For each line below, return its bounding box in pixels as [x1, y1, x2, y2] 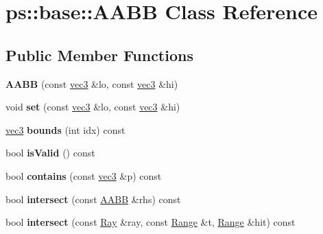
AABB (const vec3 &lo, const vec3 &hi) [5, 76, 178, 91]
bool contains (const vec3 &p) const [5, 168, 162, 183]
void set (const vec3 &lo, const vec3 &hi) [5, 100, 180, 114]
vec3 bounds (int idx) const [5, 122, 125, 137]
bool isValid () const [5, 145, 95, 160]
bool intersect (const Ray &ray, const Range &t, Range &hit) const [5, 215, 296, 229]
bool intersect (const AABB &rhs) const [5, 191, 181, 206]
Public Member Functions [5, 44, 193, 65]
